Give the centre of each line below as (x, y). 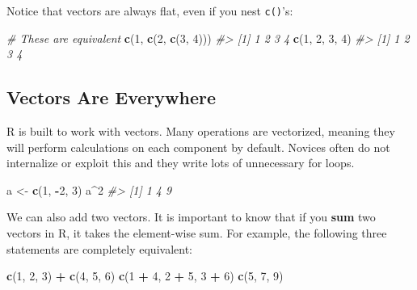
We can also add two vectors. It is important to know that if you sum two (191, 217)
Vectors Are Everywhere (112, 97)
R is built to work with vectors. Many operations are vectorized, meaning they (201, 131)
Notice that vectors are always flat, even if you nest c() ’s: (150, 11)
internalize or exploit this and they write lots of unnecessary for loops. (181, 163)
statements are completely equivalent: (99, 248)
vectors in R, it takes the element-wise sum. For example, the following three (197, 233)
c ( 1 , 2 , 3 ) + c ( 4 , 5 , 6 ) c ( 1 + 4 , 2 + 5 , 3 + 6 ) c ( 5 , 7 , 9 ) (145, 276)
